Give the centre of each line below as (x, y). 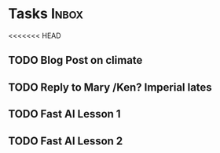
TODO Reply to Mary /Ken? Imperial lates (110, 87)
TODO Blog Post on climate (75, 60)
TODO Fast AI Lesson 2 (66, 141)
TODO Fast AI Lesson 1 (64, 114)
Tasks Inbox (46, 14)
